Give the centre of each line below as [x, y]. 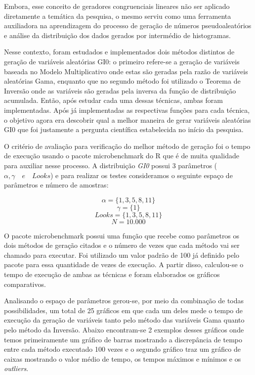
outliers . [16, 368]
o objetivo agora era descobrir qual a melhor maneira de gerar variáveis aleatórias [127, 119]
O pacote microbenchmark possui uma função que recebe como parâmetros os [122, 235]
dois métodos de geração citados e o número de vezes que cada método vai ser [122, 245]
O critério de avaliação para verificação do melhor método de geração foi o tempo [127, 146]
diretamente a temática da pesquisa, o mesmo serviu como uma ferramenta [118, 16]
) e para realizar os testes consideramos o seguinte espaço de [141, 175]
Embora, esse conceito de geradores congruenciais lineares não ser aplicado [117, 6]
